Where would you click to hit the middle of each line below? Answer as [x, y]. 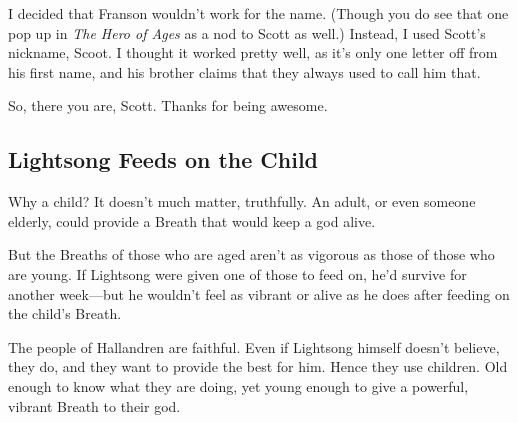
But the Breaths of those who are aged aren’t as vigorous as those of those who [251, 254]
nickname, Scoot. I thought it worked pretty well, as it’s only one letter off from [253, 52]
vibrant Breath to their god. [94, 405]
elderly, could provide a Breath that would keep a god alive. [192, 220]
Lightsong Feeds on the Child [163, 159]
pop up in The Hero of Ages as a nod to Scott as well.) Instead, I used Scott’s [247, 32]
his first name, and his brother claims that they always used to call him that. [244, 71]
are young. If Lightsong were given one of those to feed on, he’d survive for [237, 273]
